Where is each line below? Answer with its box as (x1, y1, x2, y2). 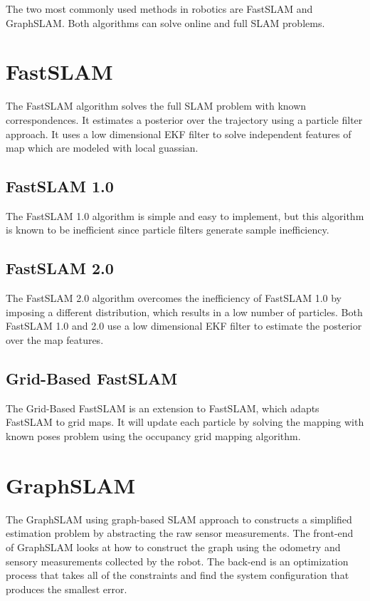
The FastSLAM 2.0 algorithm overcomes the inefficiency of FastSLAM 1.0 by (6, 291, 342, 305)
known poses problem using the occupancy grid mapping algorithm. (6, 429, 301, 444)
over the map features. (6, 333, 104, 347)
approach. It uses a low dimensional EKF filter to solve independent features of (6, 126, 351, 141)
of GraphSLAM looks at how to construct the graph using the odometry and (6, 539, 341, 554)
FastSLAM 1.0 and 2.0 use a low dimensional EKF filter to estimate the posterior (6, 318, 362, 333)
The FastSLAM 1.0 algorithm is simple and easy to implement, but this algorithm (6, 208, 364, 223)
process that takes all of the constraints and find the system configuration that (6, 568, 349, 582)
